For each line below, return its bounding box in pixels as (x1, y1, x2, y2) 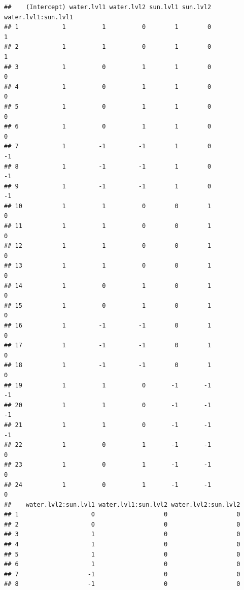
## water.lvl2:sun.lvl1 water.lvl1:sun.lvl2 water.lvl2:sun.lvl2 (4, 501, 240, 508)
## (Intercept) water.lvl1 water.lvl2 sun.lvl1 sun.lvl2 (4, 4, 212, 11)
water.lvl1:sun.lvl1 (4, 13, 74, 21)
